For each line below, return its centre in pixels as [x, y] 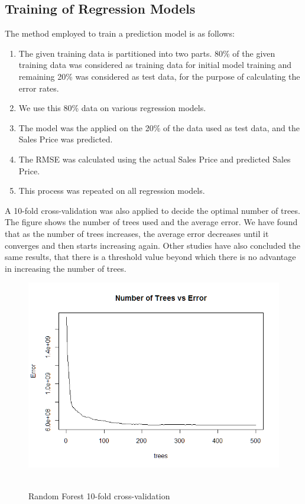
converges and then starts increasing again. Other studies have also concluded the [153, 245]
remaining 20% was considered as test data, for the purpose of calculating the [159, 76]
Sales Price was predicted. [66, 139]
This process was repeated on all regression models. [112, 191]
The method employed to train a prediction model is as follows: [120, 33]
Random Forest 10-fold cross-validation [99, 495]
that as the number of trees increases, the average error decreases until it [137, 233]
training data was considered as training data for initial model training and [155, 65]
